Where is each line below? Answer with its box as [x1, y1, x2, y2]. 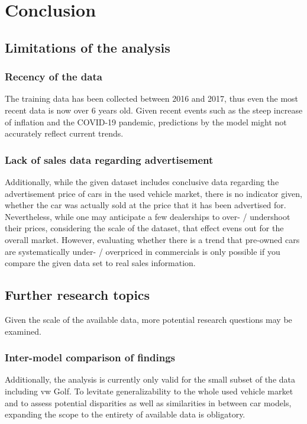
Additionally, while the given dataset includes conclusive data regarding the [5, 175, 279, 187]
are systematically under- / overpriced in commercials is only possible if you [5, 245, 280, 257]
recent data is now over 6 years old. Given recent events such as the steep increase [5, 103, 303, 116]
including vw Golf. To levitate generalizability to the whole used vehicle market [5, 384, 293, 397]
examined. [5, 325, 41, 337]
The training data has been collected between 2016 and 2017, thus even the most [5, 92, 299, 105]
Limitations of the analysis [5, 38, 170, 56]
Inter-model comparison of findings [5, 350, 176, 365]
